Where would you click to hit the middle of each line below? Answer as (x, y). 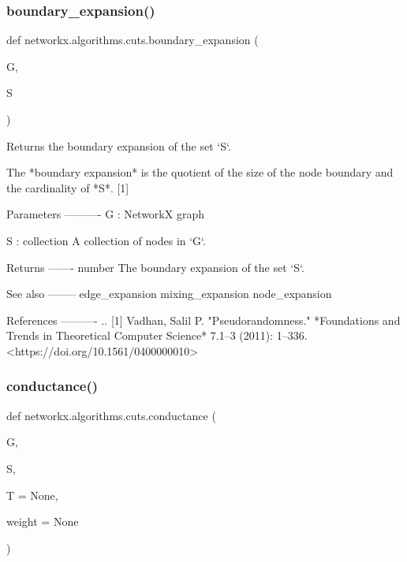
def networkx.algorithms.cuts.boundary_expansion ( (133, 40)
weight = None (43, 521)
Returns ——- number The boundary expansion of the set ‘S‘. (155, 267)
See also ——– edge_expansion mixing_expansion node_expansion (169, 294)
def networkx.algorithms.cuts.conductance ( (111, 415)
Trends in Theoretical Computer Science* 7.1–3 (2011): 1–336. (157, 335)
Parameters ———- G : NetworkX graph (105, 214)
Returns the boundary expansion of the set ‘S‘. (119, 145)
